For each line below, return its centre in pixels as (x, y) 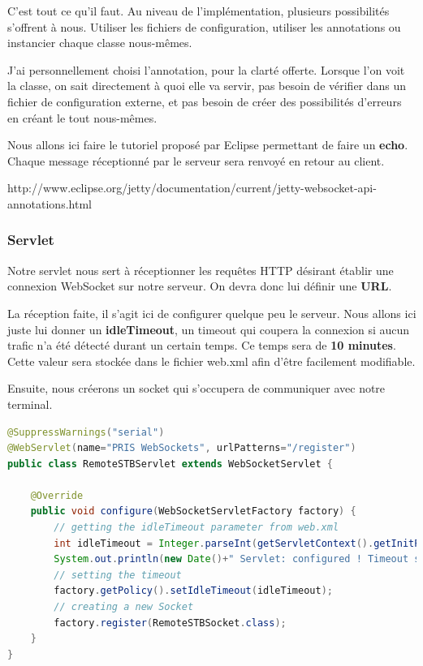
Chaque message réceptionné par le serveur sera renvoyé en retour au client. (196, 160)
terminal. (30, 404)
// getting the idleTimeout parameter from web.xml (196, 528)
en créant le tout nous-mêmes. (82, 117)
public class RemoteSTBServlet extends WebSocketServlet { (170, 464)
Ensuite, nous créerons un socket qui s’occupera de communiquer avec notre (196, 388)
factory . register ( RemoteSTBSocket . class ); (170, 623)
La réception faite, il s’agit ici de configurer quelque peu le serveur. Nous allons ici (212, 313)
